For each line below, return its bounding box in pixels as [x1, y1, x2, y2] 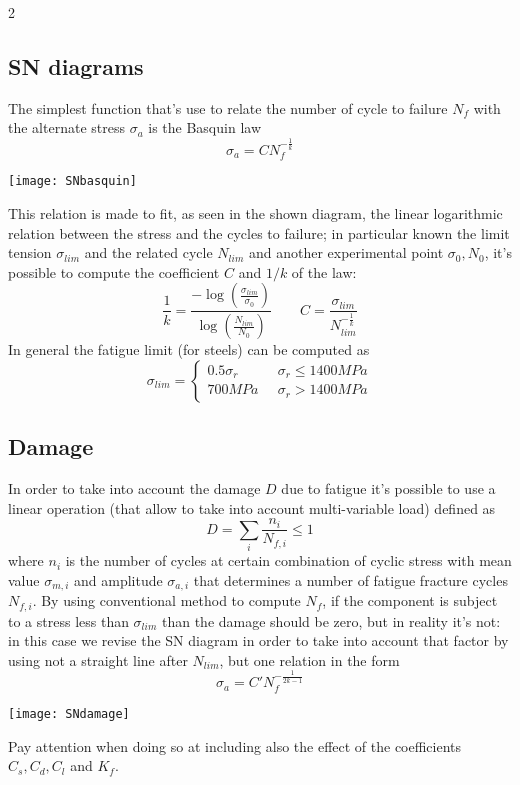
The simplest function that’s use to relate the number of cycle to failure [8, 97, 448, 118]
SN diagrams [8, 50, 144, 81]
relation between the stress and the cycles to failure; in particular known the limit [8, 222, 510, 243]
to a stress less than [8, 610, 129, 631]
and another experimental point [248, 242, 444, 263]
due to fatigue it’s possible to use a [281, 478, 496, 499]
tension [8, 242, 52, 263]
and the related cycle [84, 242, 213, 263]
